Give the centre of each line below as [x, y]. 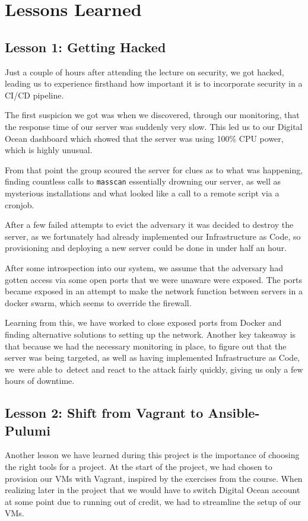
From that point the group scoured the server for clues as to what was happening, [154, 169]
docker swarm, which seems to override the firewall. [98, 302]
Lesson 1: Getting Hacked [85, 47]
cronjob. [20, 204]
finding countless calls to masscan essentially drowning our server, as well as [143, 181]
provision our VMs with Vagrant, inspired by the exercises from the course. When [154, 478]
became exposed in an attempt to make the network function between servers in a [154, 291]
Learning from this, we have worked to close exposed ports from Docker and [143, 323]
